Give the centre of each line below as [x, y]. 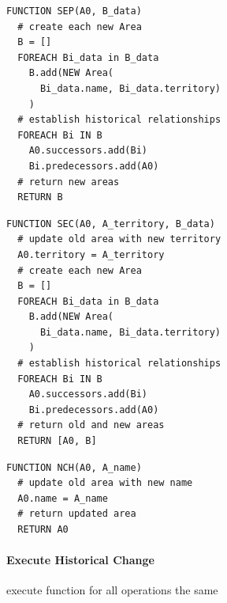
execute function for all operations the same [112, 590]
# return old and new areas [91, 425]
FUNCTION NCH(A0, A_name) [74, 467]
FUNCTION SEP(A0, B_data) [74, 11]
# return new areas [69, 182]
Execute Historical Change [80, 560]
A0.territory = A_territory [91, 254]
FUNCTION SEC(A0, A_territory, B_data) [111, 224]
